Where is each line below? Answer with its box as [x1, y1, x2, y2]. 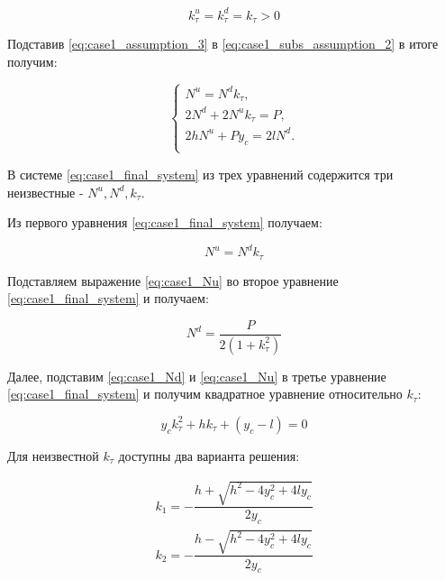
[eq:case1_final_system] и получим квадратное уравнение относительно [7, 384, 403, 403]
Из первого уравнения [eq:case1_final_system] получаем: [7, 213, 322, 232]
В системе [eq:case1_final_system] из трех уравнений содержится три [7, 164, 394, 183]
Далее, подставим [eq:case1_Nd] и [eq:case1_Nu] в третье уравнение [7, 366, 386, 385]
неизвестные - [7, 182, 84, 201]
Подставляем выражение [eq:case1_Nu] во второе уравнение [7, 271, 339, 290]
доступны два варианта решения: [118, 446, 300, 465]
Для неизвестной [7, 446, 99, 465]
